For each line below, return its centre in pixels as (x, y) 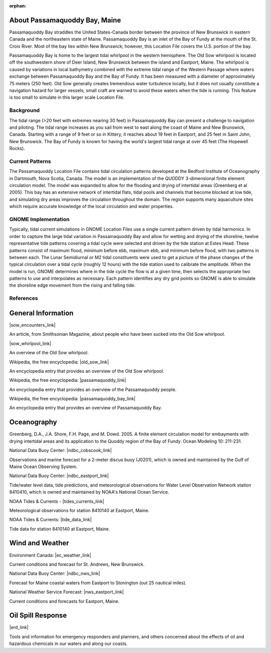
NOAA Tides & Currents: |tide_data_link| (51, 520)
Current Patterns (30, 161)
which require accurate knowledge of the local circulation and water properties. (92, 206)
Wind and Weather (39, 543)
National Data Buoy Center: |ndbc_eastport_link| (59, 476)
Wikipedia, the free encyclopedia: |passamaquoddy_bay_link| (72, 399)
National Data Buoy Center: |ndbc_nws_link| (55, 573)
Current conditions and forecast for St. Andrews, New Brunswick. (77, 564)
